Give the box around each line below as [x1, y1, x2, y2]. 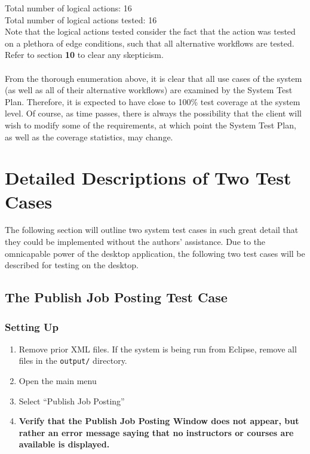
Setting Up [5, 319, 59, 334]
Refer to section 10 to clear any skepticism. [5, 48, 164, 61]
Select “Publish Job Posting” [19, 394, 125, 407]
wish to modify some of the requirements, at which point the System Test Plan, [5, 118, 296, 131]
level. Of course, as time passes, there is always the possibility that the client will [5, 107, 302, 119]
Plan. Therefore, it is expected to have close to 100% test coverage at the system [5, 95, 300, 108]
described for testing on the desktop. [5, 259, 139, 271]
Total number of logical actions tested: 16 [5, 13, 157, 26]
